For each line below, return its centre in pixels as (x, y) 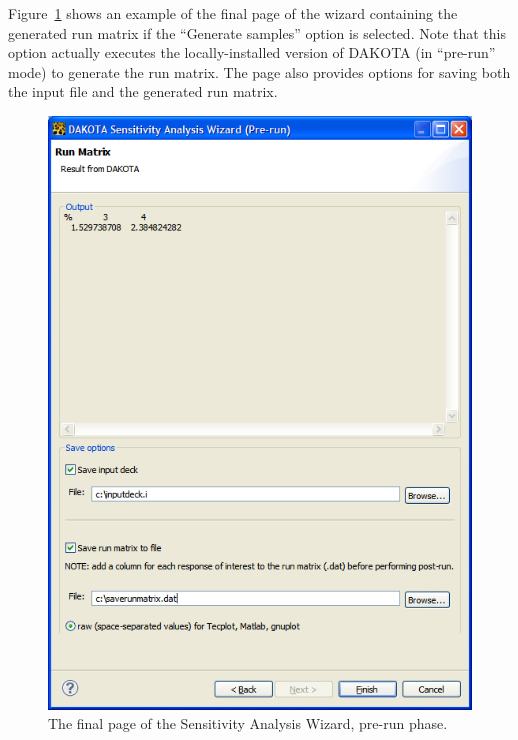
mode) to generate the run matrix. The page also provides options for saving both (259, 71)
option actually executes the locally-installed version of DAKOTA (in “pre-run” (252, 52)
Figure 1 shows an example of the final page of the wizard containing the (233, 13)
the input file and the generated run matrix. (143, 91)
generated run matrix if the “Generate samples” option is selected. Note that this (257, 32)
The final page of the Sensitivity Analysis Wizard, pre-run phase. (248, 723)
